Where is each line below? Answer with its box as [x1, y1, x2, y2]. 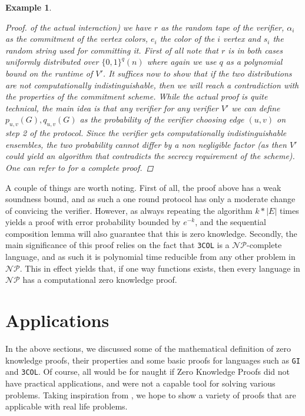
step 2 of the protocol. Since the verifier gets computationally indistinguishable [5, 127, 287, 139]
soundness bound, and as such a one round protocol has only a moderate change [5, 193, 296, 205]
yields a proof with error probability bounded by [5, 216, 181, 228]
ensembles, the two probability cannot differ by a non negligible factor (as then [5, 138, 287, 150]
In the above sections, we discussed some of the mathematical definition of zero [5, 342, 291, 355]
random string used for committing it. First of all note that [5, 44, 218, 56]
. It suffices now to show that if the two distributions [102, 67, 292, 79]
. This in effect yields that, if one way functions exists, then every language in [19, 262, 300, 274]
